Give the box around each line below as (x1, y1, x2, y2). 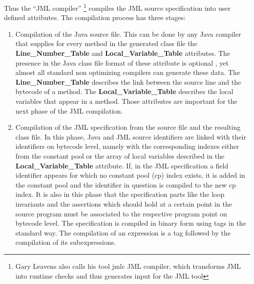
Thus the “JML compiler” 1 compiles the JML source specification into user (4, 1, 231, 13)
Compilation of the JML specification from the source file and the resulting (15, 122, 241, 132)
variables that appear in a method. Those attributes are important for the (15, 96, 237, 106)
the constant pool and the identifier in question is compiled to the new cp (15, 179, 236, 189)
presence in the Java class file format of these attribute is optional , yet (15, 57, 229, 68)
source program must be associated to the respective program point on (15, 208, 227, 218)
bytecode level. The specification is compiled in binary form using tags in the (15, 218, 246, 228)
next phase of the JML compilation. (15, 105, 123, 116)
